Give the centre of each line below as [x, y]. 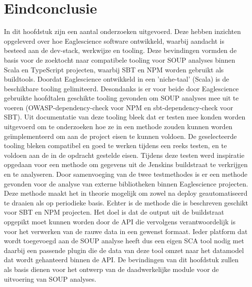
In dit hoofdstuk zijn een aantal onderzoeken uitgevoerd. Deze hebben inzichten [123, 31]
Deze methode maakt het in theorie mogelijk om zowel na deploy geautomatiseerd [126, 193]
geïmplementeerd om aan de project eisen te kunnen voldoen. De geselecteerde [120, 136]
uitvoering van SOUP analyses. [50, 279]
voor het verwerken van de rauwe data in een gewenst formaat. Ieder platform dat [126, 231]
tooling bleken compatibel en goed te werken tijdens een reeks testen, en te [116, 145]
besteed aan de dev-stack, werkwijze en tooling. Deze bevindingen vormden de [120, 50]
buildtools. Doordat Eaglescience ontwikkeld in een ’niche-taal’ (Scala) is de [117, 79]
